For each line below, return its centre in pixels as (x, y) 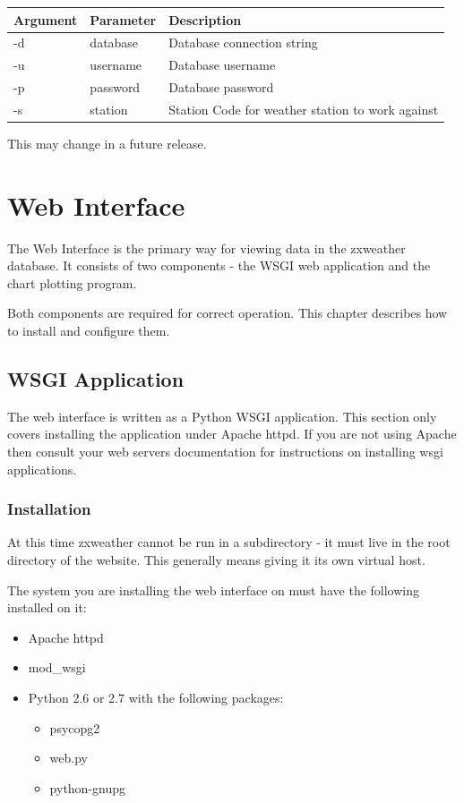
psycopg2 (75, 727)
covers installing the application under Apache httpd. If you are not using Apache (232, 434)
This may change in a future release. (107, 143)
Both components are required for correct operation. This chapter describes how (228, 313)
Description (205, 19)
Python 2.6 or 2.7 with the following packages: (156, 698)
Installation (49, 509)
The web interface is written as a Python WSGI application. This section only (222, 416)
